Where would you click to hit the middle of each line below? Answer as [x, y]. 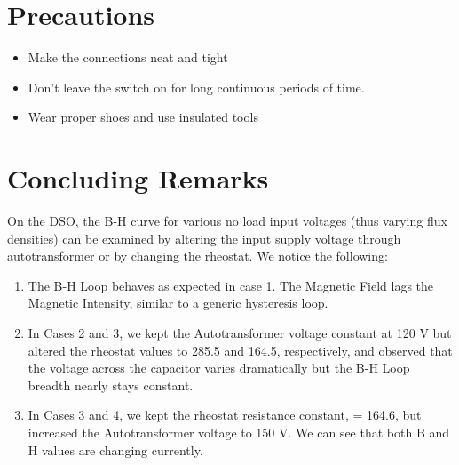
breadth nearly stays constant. [111, 385]
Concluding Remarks [138, 178]
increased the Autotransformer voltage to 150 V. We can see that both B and [239, 432]
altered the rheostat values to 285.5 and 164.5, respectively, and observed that [240, 350]
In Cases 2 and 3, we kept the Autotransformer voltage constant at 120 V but [240, 333]
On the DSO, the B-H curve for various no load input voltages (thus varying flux [227, 221]
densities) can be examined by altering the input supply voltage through [204, 238]
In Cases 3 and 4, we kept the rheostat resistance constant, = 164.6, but [225, 415]
